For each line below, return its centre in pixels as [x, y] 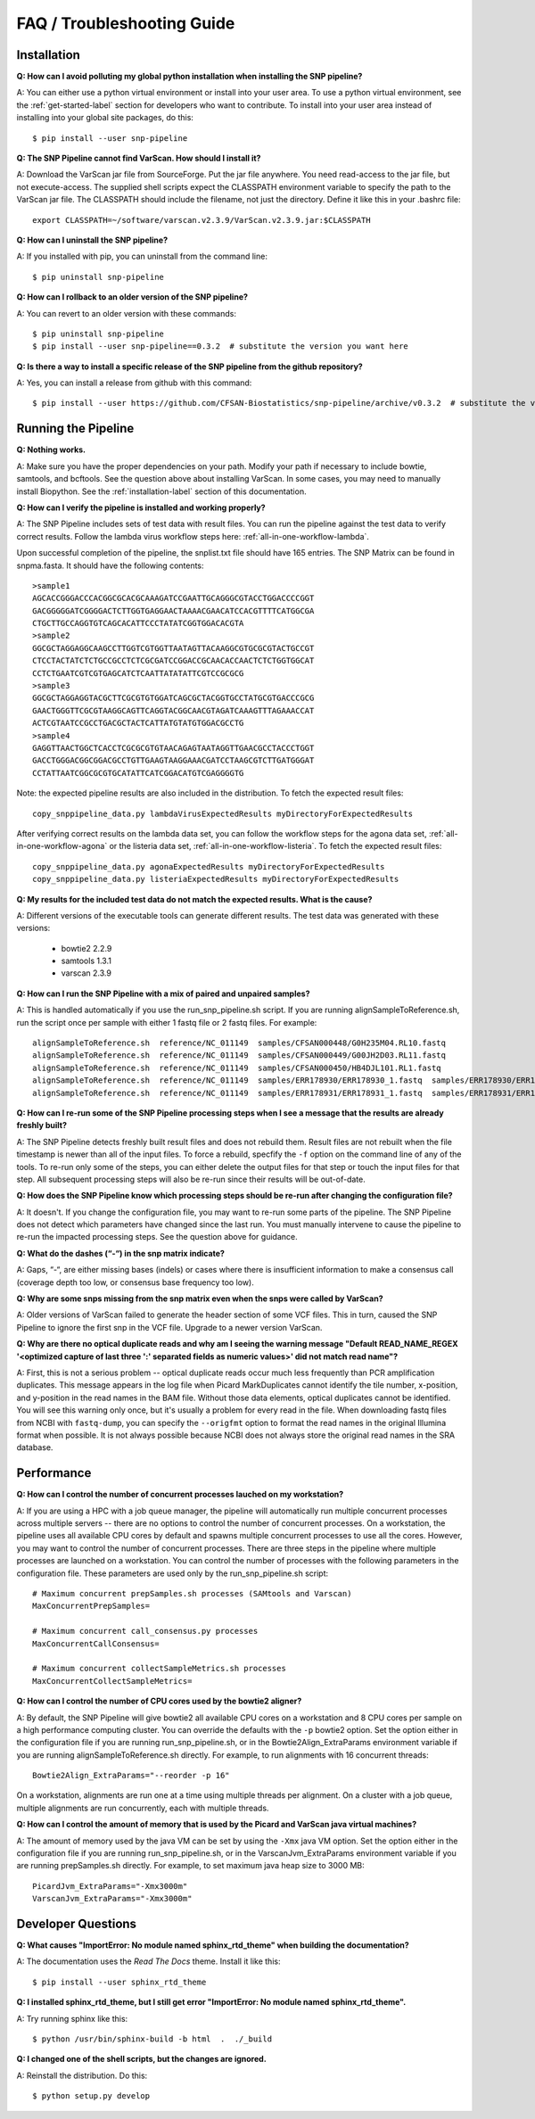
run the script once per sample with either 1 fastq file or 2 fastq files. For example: [167, 1022]
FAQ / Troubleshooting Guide [126, 23]
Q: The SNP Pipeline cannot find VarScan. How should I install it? [139, 158]
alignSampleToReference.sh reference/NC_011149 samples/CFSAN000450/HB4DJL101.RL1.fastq [237, 1068]
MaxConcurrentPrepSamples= [91, 1606]
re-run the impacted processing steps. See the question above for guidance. [157, 1237]
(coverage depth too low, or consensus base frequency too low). [135, 1282]
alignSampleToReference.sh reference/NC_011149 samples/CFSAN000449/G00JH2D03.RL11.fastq [239, 1055]
